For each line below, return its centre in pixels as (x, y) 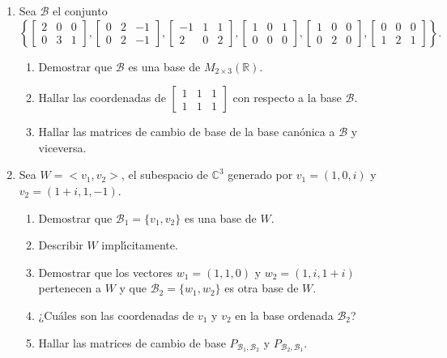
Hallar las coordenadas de (102, 98)
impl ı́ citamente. (140, 245)
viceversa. (62, 147)
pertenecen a (70, 288)
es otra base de (262, 288)
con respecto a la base (287, 98)
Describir (61, 245)
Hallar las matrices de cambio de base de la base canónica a (187, 132)
